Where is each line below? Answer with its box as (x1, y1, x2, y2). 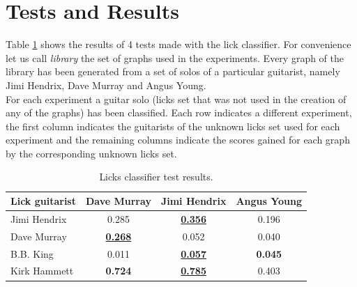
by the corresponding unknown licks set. (6, 146, 177, 160)
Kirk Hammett (10, 263, 74, 278)
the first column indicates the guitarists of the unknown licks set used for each (6, 118, 340, 133)
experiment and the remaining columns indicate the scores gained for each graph (6, 132, 350, 147)
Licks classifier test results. (99, 169, 213, 184)
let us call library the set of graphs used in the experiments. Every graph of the (6, 50, 344, 65)
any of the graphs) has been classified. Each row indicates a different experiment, (6, 105, 352, 120)
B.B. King (10, 246, 54, 261)
